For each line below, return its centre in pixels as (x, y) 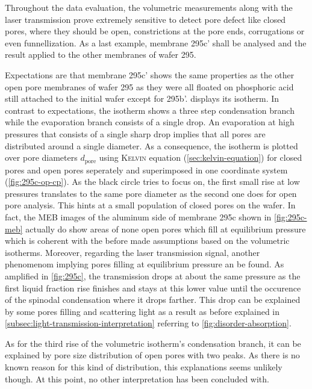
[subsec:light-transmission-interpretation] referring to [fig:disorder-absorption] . (148, 323)
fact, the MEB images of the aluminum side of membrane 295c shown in (138, 216)
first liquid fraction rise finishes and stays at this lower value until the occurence (153, 288)
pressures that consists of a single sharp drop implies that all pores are (135, 133)
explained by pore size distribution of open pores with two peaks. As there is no (152, 355)
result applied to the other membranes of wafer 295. (101, 54)
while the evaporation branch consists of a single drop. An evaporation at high (150, 122)
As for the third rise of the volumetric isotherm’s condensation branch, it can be (153, 343)
